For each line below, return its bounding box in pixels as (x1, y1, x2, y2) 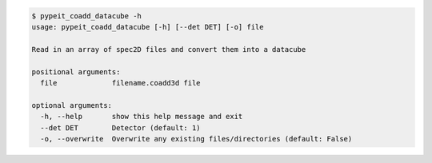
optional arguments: (31, 101, 112, 109)
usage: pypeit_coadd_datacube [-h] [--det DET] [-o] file (31, 22, 264, 31)
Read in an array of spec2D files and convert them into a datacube (31, 45, 306, 54)
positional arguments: (31, 67, 121, 76)
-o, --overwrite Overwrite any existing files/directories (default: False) (40, 134, 353, 143)
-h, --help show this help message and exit (40, 112, 243, 121)
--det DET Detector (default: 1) (40, 123, 201, 132)
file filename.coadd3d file (40, 78, 201, 87)
